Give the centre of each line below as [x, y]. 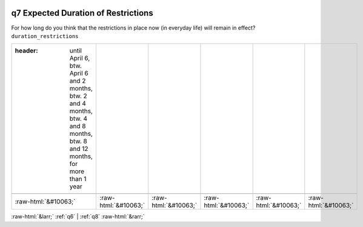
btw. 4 [78, 119]
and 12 [79, 149]
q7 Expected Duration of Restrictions [82, 13]
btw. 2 [78, 96]
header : [27, 51]
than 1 [78, 179]
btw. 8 [78, 141]
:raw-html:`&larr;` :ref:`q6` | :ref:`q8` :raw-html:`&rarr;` [78, 217]
